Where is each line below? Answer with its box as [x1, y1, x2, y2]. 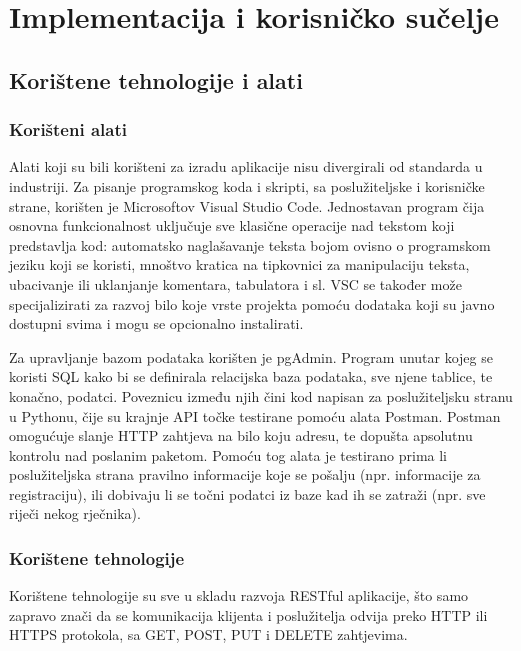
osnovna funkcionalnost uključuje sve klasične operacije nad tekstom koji [9, 215, 455, 236]
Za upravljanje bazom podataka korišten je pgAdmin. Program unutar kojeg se [9, 346, 493, 367]
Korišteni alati [9, 117, 127, 142]
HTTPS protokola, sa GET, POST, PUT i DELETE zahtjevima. [9, 624, 408, 645]
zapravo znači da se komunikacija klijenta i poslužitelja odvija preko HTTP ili [9, 604, 488, 625]
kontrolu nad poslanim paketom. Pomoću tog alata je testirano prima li [9, 444, 447, 465]
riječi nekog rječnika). [9, 503, 141, 524]
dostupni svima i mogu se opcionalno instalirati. [9, 313, 304, 334]
